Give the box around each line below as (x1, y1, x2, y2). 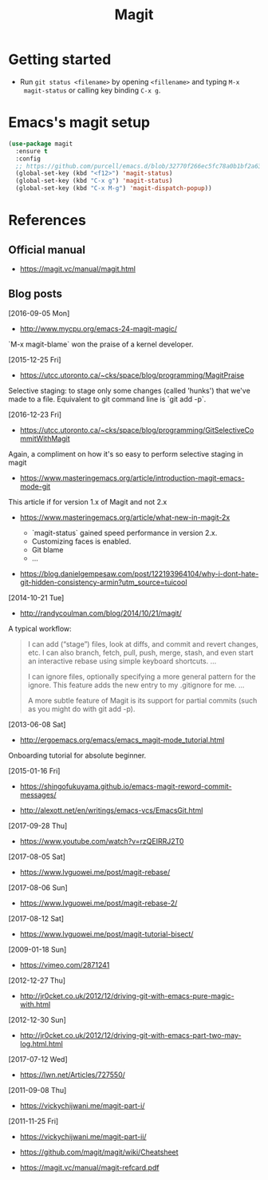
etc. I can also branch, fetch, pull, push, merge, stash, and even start (27, 647, 254, 657)
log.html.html (19, 1039, 64, 1048)
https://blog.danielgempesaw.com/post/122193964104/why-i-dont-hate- (19, 568, 259, 578)
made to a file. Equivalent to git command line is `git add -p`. (8, 394, 207, 404)
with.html (19, 1000, 51, 1009)
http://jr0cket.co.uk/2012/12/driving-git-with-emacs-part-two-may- (19, 1030, 242, 1039)
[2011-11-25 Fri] (8, 1116, 59, 1126)
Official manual (8, 243, 86, 256)
